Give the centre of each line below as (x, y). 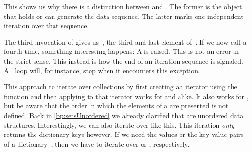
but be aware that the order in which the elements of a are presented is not (116, 106)
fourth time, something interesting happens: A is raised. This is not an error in (122, 51)
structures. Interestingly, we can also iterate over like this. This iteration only (119, 125)
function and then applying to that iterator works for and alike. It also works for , (126, 96)
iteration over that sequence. (46, 25)
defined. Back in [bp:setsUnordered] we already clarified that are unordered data (124, 115)
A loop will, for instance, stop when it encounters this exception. (102, 70)
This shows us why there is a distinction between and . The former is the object (123, 6)
